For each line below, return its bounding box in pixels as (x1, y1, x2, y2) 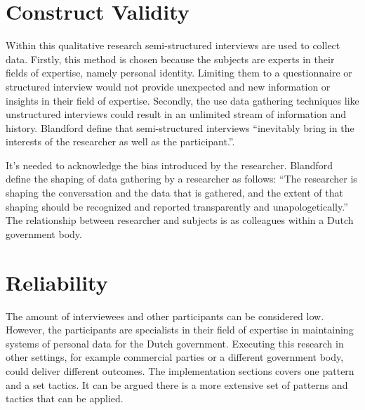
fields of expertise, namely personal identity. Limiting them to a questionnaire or (6, 65, 352, 80)
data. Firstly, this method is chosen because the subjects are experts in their (6, 51, 335, 66)
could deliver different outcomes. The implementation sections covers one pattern (6, 363, 354, 378)
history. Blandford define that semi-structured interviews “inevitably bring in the (6, 120, 354, 135)
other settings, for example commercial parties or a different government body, (6, 350, 344, 364)
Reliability (6, 267, 108, 296)
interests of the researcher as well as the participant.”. (6, 134, 235, 149)
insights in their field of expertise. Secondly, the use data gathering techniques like (6, 93, 359, 107)
